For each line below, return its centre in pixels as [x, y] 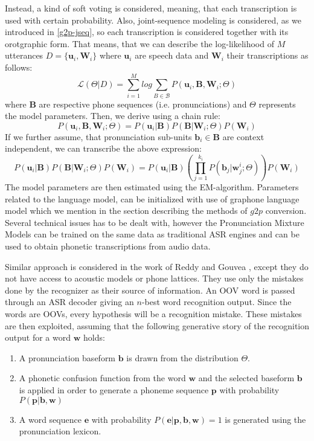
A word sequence [50, 419]
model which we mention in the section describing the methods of [126, 211]
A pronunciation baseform [67, 357]
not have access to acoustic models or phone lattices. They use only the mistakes [154, 278]
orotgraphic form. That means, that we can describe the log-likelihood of [139, 43]
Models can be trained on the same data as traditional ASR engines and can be [152, 234]
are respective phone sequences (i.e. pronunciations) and [143, 104]
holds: [94, 337]
